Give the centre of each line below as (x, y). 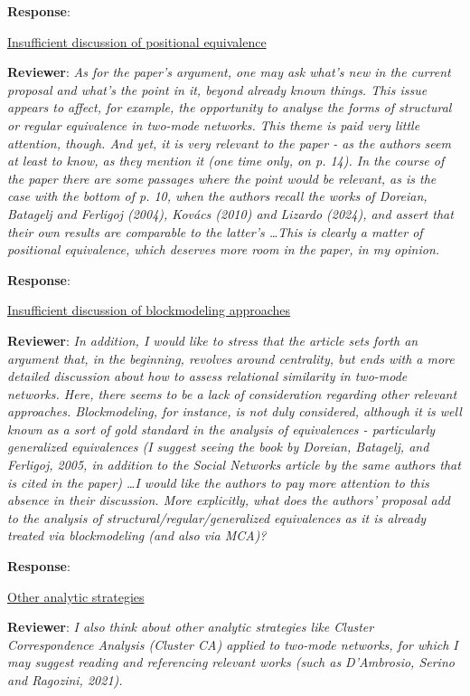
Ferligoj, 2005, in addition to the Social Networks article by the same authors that (234, 465)
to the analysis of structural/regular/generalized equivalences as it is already (217, 517)
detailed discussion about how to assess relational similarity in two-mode (207, 376)
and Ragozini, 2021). (65, 680)
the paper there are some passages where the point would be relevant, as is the (222, 178)
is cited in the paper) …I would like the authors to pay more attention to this (218, 482)
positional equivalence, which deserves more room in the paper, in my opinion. (224, 249)
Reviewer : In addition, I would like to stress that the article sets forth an (213, 340)
